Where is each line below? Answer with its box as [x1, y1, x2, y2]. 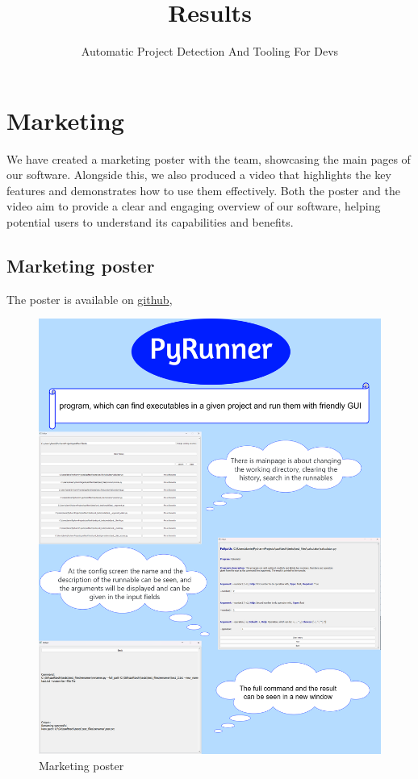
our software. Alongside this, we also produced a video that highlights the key [6, 166, 391, 183]
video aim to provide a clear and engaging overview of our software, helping [6, 198, 381, 215]
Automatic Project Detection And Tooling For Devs [81, 43, 339, 60]
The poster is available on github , [6, 290, 173, 307]
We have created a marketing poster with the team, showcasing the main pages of [6, 150, 411, 167]
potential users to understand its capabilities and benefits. [6, 214, 294, 231]
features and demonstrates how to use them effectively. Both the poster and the [6, 181, 400, 198]
